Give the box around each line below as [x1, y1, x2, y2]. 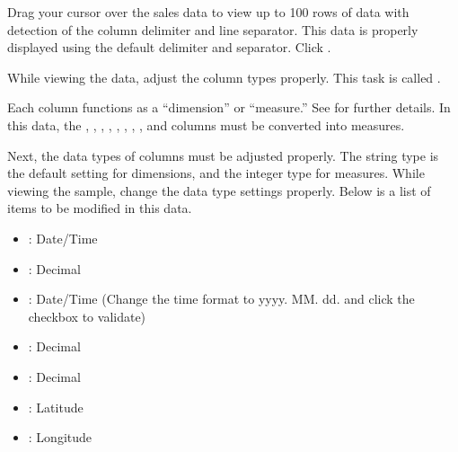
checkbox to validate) [28, 306, 146, 325]
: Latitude [28, 397, 84, 416]
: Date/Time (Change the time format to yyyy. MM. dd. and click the [28, 289, 415, 308]
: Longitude [28, 428, 92, 447]
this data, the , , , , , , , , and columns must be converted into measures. [7, 115, 405, 134]
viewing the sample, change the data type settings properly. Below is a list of [7, 181, 431, 199]
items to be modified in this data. [7, 199, 192, 217]
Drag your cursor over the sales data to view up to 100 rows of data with [7, 3, 410, 21]
